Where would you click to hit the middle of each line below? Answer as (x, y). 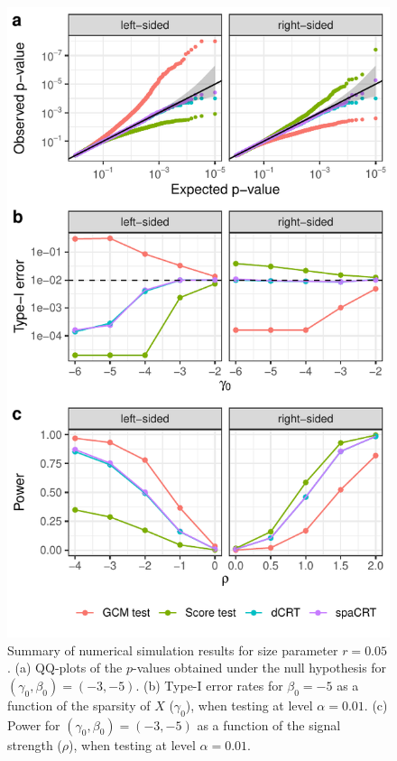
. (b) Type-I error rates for (209, 685)
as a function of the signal (269, 724)
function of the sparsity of (79, 705)
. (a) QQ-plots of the (65, 668)
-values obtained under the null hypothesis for (259, 668)
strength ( (35, 744)
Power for (34, 724)
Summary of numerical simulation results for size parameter (173, 650)
